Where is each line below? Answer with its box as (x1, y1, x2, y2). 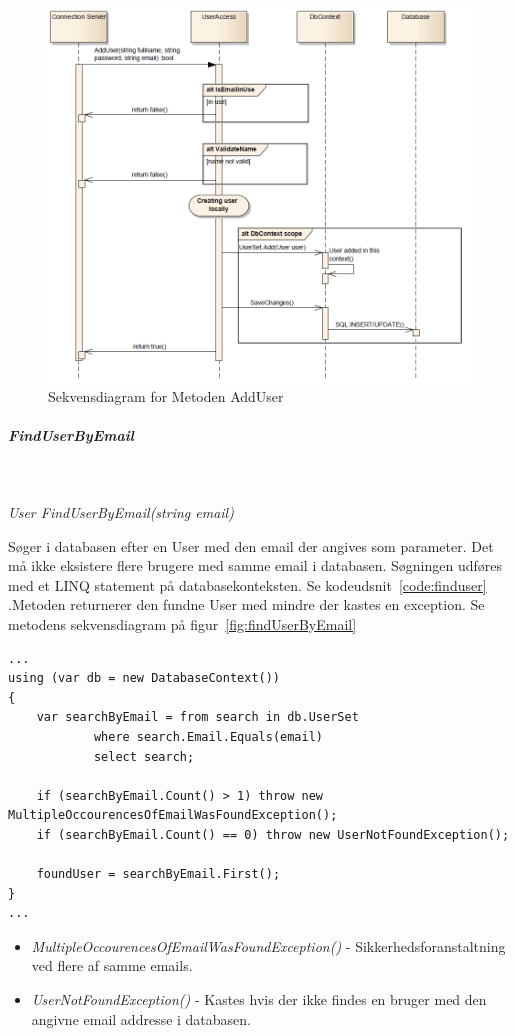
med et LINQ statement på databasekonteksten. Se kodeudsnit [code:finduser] (8, 574, 487, 595)
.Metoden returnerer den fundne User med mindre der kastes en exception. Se (8, 594, 485, 615)
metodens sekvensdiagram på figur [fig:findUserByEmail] (8, 613, 357, 634)
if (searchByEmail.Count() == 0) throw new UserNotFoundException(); (36, 827, 510, 842)
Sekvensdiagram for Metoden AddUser (48, 386, 284, 407)
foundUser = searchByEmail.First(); (36, 867, 281, 882)
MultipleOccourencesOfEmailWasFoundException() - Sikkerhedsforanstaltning (31, 935, 506, 956)
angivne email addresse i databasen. (31, 1008, 252, 1029)
